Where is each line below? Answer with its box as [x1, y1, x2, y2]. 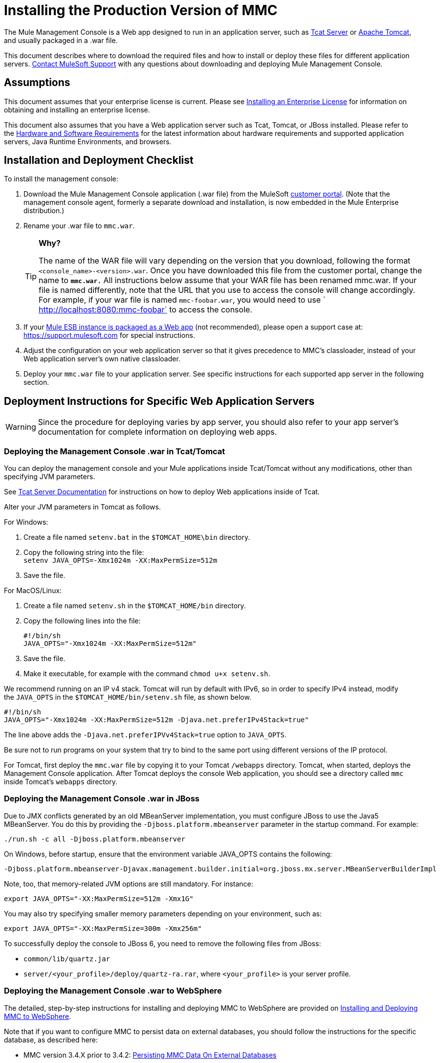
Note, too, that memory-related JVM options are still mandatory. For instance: [4, 879, 253, 888]
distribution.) [23, 206, 65, 215]
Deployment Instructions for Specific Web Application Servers [4, 395, 315, 407]
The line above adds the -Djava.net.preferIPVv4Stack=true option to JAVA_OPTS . [4, 731, 286, 739]
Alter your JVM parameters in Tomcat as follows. [4, 503, 161, 511]
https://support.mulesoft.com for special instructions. [23, 331, 195, 340]
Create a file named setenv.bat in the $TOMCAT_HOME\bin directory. [23, 533, 250, 542]
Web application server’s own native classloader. [23, 354, 180, 363]
